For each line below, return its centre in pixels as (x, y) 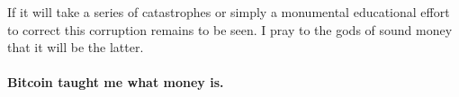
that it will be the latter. (76, 47)
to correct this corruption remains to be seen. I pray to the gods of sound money (230, 29)
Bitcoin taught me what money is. (116, 82)
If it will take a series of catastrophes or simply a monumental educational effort (229, 12)
